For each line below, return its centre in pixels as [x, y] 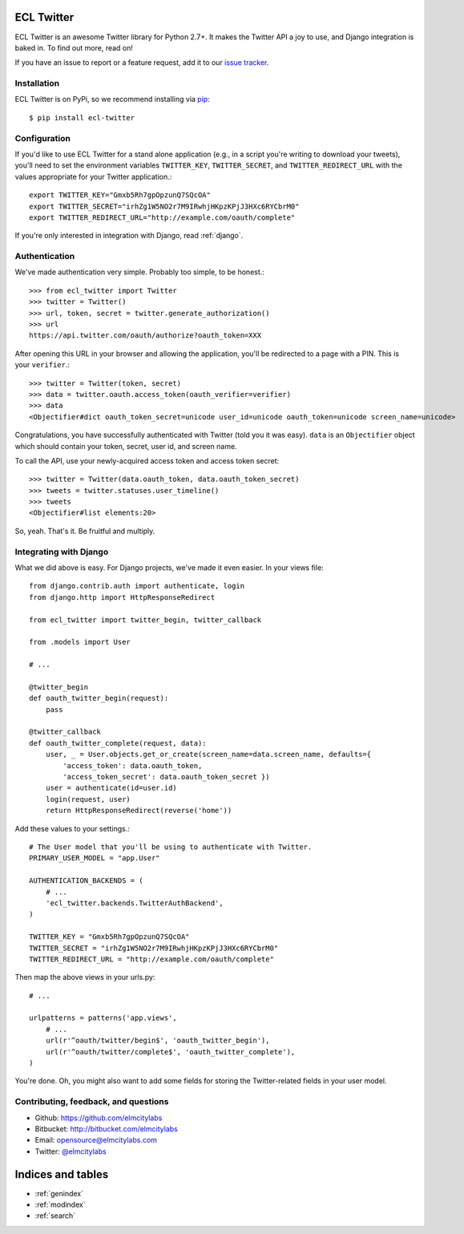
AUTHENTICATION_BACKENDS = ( [86, 881]
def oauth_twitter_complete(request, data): [118, 743]
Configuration [43, 138]
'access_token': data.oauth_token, [133, 765]
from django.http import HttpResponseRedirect [122, 597]
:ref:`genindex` [59, 1193]
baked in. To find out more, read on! [74, 47]
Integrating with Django [62, 552]
